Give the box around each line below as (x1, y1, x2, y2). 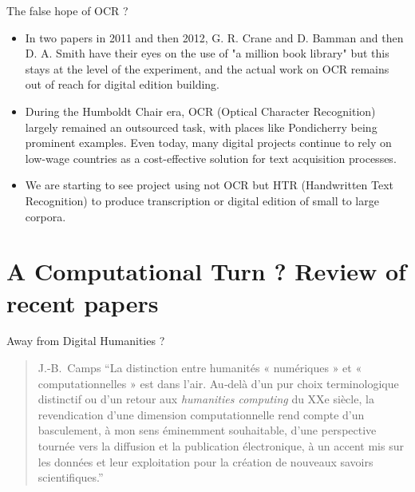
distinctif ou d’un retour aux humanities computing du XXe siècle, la (38, 391, 374, 407)
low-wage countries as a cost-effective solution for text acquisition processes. (25, 149, 397, 166)
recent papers (6, 286, 159, 319)
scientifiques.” (38, 469, 104, 486)
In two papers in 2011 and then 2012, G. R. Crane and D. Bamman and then (25, 29, 404, 46)
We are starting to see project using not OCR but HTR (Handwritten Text (25, 177, 394, 193)
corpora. (25, 208, 66, 224)
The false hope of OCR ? (6, 2, 128, 18)
